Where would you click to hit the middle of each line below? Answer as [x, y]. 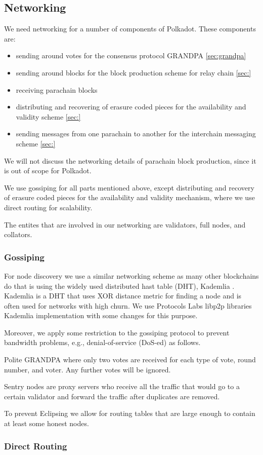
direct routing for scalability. [48, 207]
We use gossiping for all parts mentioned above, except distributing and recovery [129, 187]
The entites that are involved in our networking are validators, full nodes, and [125, 224]
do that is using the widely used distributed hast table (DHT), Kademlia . [119, 286]
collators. [18, 234]
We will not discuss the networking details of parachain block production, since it [130, 160]
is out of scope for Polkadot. [48, 170]
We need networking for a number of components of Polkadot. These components [130, 29]
